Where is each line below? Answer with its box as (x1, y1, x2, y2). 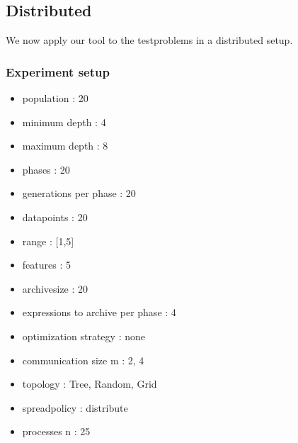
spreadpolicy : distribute (22, 400, 128, 415)
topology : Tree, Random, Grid (22, 376, 157, 391)
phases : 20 (22, 162, 70, 176)
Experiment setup (6, 62, 110, 80)
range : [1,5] (22, 233, 74, 248)
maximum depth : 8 (22, 138, 108, 153)
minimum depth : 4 (22, 114, 106, 129)
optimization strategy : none (22, 328, 145, 343)
